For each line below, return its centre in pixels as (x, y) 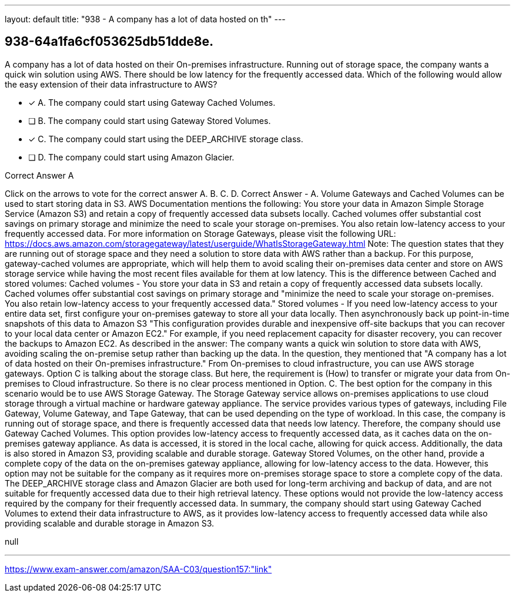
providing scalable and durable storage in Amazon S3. (110, 523)
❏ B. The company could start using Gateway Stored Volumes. (150, 120)
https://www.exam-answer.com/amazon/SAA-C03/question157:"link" (138, 569)
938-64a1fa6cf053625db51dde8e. (109, 42)
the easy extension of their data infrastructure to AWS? (111, 84)
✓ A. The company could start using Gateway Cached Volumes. (152, 102)
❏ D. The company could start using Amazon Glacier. (131, 157)
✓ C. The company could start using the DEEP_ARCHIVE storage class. (166, 139)
